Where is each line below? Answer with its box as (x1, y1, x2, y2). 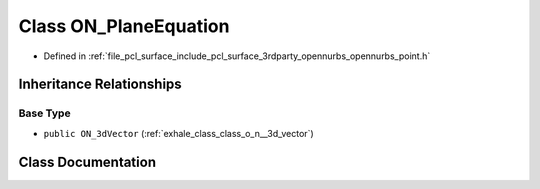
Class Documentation (18, 153, 157, 170)
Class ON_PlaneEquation (18, 15, 230, 37)
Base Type (18, 106, 71, 120)
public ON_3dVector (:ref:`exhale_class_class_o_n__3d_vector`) (43, 127, 314, 139)
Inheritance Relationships (18, 76, 182, 93)
